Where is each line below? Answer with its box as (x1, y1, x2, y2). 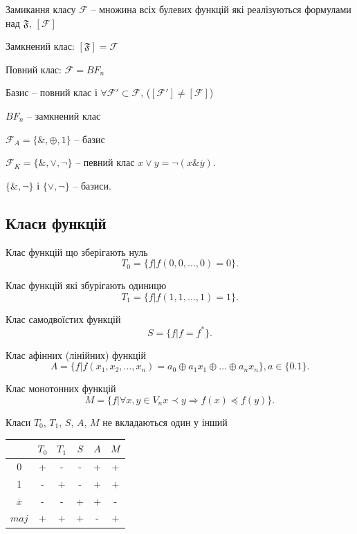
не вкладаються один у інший (102, 415, 228, 430)
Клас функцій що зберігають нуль (6, 244, 148, 259)
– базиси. (73, 178, 111, 192)
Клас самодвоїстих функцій (6, 311, 121, 326)
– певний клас (75, 155, 135, 169)
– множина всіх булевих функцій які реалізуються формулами (91, 2, 351, 16)
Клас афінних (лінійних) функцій (6, 347, 146, 362)
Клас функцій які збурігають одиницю (6, 278, 167, 293)
